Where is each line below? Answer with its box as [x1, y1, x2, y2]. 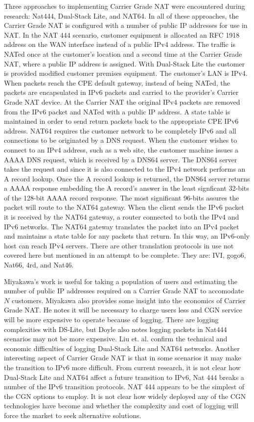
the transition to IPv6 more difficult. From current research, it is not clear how [4, 362, 241, 372]
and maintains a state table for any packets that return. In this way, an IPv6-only [4, 231, 250, 241]
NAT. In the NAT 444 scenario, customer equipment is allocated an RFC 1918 [4, 29, 240, 40]
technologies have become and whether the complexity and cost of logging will [4, 400, 238, 411]
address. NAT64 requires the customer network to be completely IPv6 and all [4, 125, 236, 135]
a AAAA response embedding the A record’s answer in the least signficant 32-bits [4, 183, 249, 193]
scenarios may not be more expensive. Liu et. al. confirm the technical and [4, 333, 228, 344]
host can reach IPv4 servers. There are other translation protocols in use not [4, 240, 234, 250]
